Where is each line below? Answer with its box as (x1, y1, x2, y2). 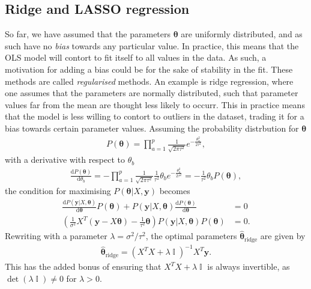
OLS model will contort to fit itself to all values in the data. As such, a (5, 51, 267, 64)
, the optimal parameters (145, 230, 237, 242)
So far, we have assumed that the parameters (5, 28, 171, 40)
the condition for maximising (5, 184, 111, 197)
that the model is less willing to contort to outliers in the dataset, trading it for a (5, 110, 304, 123)
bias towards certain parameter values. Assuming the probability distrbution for (5, 121, 299, 134)
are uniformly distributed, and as (181, 28, 303, 40)
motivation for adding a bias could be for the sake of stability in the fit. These (5, 62, 293, 75)
